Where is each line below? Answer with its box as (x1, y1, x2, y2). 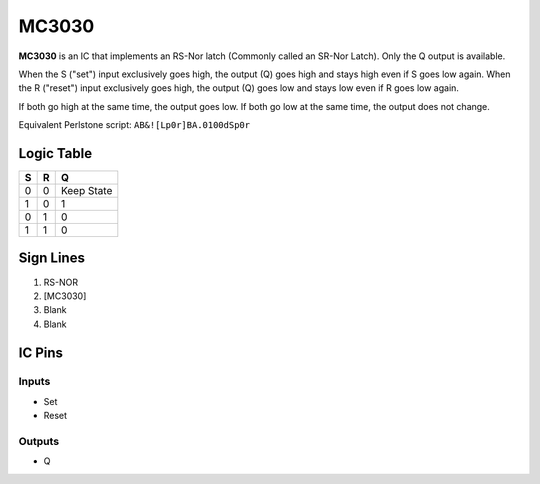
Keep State (60, 184, 113, 198)
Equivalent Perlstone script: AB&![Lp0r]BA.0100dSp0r (18, 119, 250, 131)
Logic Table (18, 145, 93, 162)
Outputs (18, 435, 60, 449)
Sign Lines (18, 250, 85, 267)
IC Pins (18, 344, 64, 361)
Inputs (18, 375, 51, 389)
